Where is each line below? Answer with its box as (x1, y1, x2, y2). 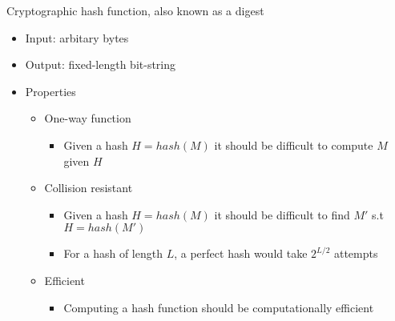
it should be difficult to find (214, 206, 350, 223)
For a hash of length (63, 245, 163, 262)
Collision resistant (44, 179, 133, 196)
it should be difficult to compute (214, 136, 373, 153)
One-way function (44, 110, 131, 126)
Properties (25, 82, 76, 99)
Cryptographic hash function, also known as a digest (6, 2, 264, 18)
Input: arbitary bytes (25, 29, 129, 46)
